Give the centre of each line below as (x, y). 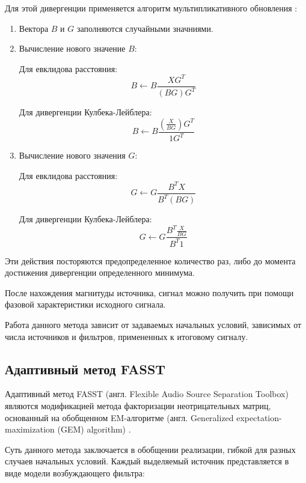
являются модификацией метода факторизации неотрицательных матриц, (138, 406)
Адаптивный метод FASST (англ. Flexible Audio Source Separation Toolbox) (147, 394)
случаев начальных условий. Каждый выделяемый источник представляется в (147, 461)
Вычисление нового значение (72, 48)
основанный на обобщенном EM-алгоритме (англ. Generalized (119, 417)
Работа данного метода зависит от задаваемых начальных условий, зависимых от (153, 325)
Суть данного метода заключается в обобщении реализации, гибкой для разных (150, 449)
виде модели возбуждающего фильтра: (75, 472)
